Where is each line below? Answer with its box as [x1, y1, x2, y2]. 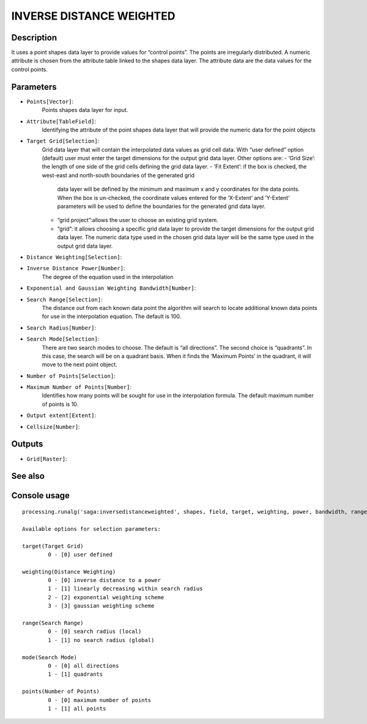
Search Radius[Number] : [26, 324, 97, 331]
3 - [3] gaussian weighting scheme [48, 602, 155, 610]
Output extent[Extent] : [26, 412, 97, 419]
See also [11, 471, 45, 481]
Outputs [11, 439, 43, 449]
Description [11, 32, 57, 43]
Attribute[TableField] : [26, 117, 97, 125]
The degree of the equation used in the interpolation [42, 273, 174, 281]
